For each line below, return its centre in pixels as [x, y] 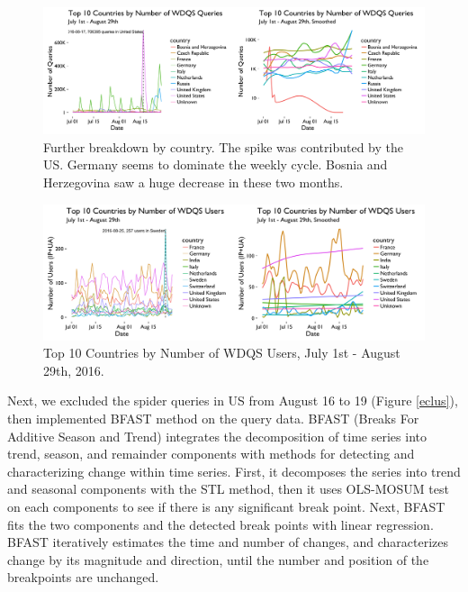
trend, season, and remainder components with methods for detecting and [211, 454]
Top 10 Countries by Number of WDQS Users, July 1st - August [222, 353]
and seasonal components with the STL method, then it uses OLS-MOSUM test [228, 489]
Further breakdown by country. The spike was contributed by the [223, 146]
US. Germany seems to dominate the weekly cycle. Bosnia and [216, 164]
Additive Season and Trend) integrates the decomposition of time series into [217, 436]
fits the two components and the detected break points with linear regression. [220, 524]
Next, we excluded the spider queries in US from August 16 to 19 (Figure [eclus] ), [233, 401]
